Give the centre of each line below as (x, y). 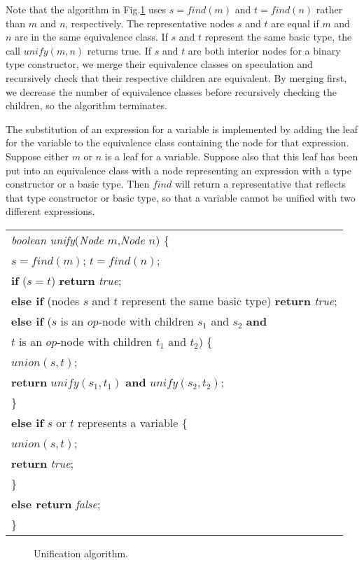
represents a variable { (132, 422)
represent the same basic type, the (278, 37)
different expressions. (50, 211)
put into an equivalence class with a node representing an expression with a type (178, 170)
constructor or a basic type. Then (78, 184)
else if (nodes (45, 300)
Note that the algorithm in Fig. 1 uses (86, 9)
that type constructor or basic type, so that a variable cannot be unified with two (181, 197)
